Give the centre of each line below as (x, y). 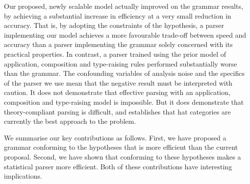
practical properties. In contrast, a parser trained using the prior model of (115, 54)
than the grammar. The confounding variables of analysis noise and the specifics (124, 73)
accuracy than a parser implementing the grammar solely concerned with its (118, 44)
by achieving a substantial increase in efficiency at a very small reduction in (118, 15)
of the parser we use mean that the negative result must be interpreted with (118, 82)
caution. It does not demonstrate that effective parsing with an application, (117, 92)
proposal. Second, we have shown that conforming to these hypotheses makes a (123, 156)
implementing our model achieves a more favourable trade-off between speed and (125, 34)
